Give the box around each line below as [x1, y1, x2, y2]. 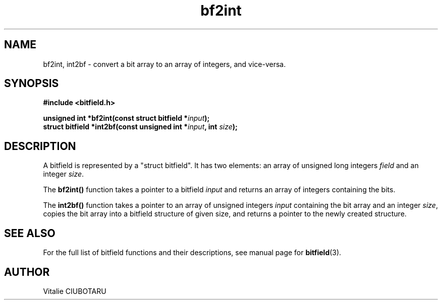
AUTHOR [4, 265, 50, 278]
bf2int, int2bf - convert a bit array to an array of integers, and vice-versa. [43, 59, 286, 68]
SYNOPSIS [4, 77, 59, 90]
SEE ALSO [4, 226, 56, 240]
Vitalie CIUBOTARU [43, 286, 106, 295]
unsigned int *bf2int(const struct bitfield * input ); [43, 114, 210, 123]
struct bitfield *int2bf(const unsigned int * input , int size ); [43, 122, 238, 131]
